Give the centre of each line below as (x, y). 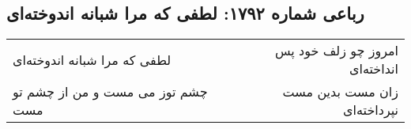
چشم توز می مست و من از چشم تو (110, 92)
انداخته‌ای (373, 69)
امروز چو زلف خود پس (336, 51)
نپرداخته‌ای (371, 110)
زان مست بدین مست (340, 92)
